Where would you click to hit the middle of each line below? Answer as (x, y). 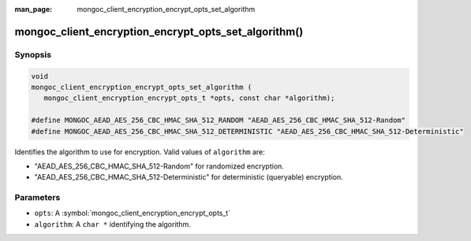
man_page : (34, 9)
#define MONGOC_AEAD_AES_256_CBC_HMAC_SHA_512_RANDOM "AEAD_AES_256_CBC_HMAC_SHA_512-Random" (219, 120)
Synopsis (33, 54)
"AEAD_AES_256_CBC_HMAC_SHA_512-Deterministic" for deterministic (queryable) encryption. (189, 177)
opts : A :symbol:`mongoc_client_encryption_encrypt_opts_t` (133, 213)
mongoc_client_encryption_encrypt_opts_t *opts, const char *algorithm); (189, 98)
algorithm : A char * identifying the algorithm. (112, 224)
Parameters (37, 198)
